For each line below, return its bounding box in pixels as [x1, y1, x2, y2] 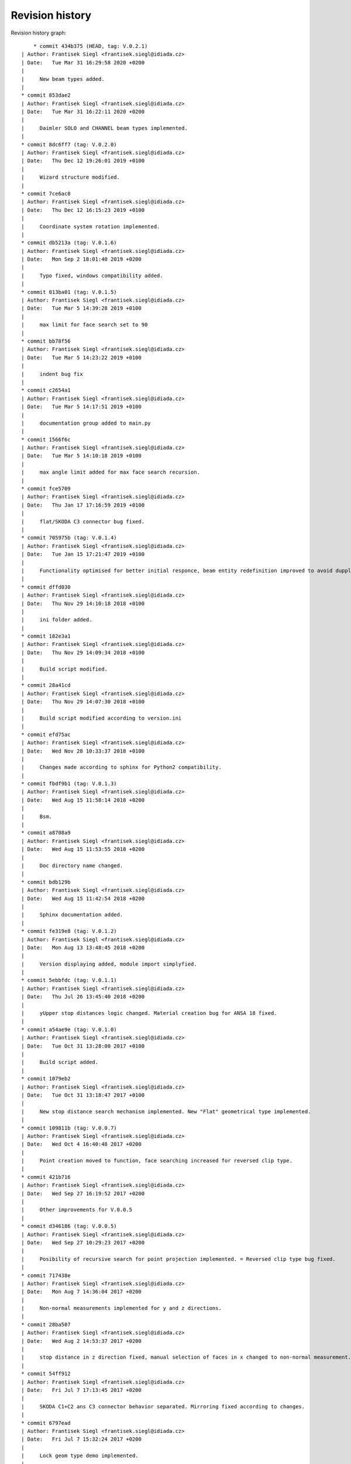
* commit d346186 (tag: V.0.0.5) [21, 1223, 117, 1230]
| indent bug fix [21, 371, 83, 377]
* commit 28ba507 [21, 1321, 71, 1328]
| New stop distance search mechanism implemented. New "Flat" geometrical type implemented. [21, 1108, 311, 1115]
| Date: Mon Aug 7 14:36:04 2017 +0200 [21, 1288, 142, 1295]
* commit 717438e [21, 1272, 71, 1279]
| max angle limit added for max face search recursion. [21, 469, 200, 476]
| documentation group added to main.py [21, 419, 152, 426]
